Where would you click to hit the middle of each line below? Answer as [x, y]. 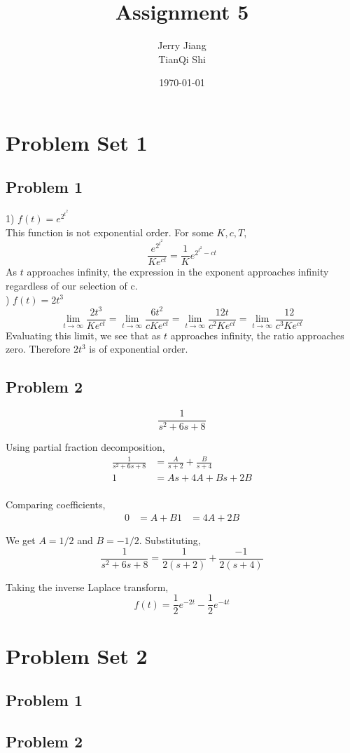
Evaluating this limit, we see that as [83, 335]
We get [21, 540]
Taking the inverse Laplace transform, [87, 586]
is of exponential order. [139, 349]
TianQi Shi [182, 59]
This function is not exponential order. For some [110, 232]
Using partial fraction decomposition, [85, 447]
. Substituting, [170, 540]
